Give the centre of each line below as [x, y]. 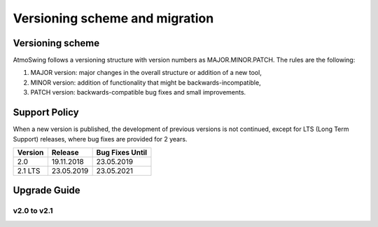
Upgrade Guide [47, 190]
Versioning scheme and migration [113, 18]
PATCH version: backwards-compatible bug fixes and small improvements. [138, 92]
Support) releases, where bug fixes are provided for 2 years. [100, 139]
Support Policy [46, 112]
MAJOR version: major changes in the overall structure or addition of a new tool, [146, 73]
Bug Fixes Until [121, 152]
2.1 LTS [29, 170]
